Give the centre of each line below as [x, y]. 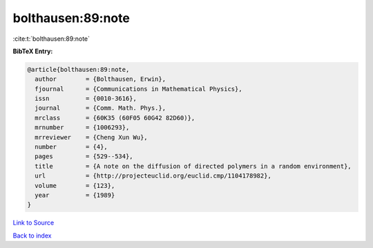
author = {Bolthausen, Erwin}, [100, 79]
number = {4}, [71, 147]
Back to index [32, 236]
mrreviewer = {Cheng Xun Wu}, [91, 137]
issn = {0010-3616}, [86, 99]
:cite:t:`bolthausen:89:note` [51, 39]
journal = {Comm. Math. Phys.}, [100, 108]
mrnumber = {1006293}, [82, 127]
